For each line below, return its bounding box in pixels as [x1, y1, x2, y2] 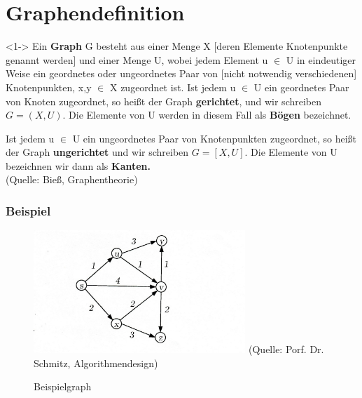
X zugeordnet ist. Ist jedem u [109, 79, 236, 94]
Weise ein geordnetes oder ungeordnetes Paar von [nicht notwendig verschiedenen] [6, 66, 357, 81]
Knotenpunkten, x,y [6, 79, 92, 94]
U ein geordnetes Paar [253, 79, 349, 94]
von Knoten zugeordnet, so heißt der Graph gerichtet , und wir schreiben [6, 93, 322, 108]
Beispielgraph [34, 379, 92, 394]
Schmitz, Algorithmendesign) [34, 355, 158, 370]
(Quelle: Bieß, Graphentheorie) [6, 172, 138, 187]
